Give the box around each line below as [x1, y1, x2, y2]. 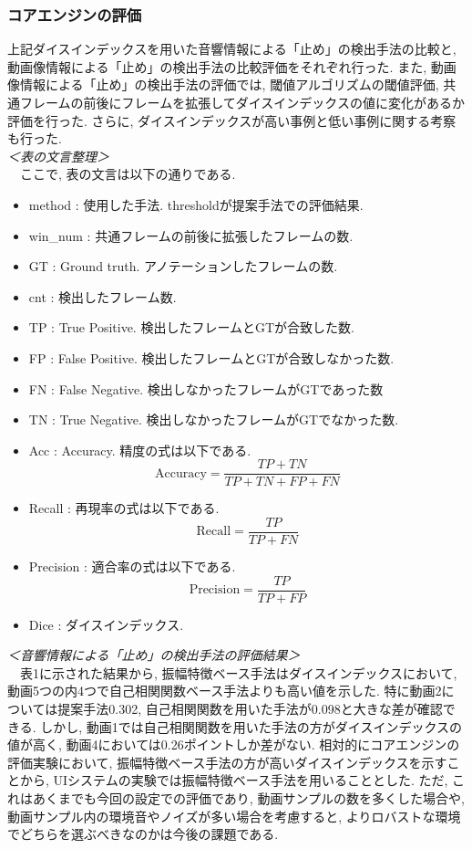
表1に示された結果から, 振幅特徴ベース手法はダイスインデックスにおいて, [19, 663, 457, 682]
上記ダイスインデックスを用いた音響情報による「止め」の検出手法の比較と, [7, 39, 457, 58]
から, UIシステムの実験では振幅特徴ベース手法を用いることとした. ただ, [19, 770, 448, 790]
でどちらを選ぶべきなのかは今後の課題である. [7, 824, 279, 844]
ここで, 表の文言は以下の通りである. [19, 164, 236, 183]
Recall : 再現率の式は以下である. [28, 498, 220, 518]
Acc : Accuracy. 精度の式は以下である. [28, 440, 251, 459]
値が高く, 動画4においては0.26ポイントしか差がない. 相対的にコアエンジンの [7, 735, 460, 754]
